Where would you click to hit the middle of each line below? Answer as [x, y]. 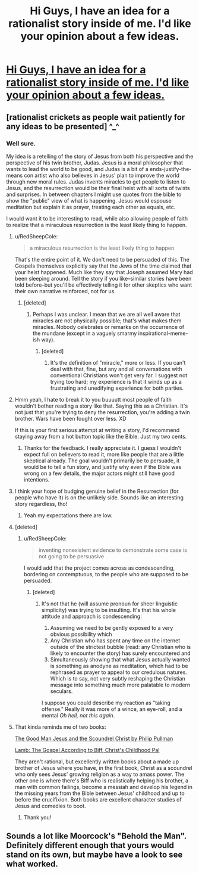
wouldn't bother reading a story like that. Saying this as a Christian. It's [101, 406]
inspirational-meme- [163, 333]
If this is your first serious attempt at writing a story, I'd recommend [97, 430]
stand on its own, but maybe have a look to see [94, 855]
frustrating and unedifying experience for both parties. [117, 388]
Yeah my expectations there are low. [68, 515]
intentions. [37, 479]
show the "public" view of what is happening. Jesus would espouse [89, 200]
